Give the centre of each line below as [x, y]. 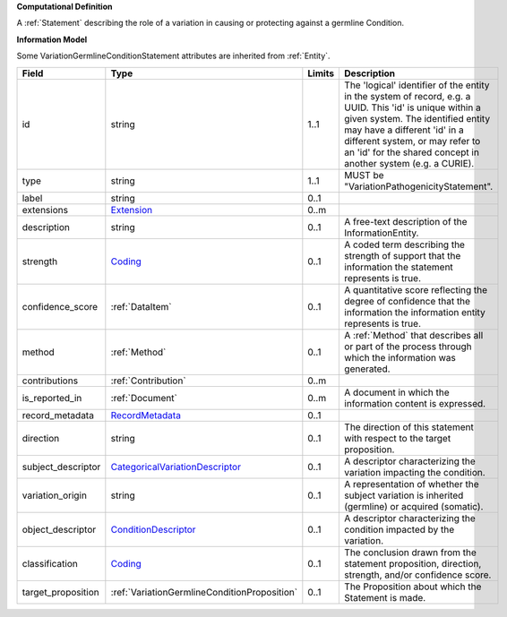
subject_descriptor [61, 467]
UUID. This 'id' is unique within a [412, 107]
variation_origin [54, 495]
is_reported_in [52, 398]
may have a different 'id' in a [404, 130]
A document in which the [397, 392]
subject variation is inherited [404, 495]
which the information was [400, 357]
